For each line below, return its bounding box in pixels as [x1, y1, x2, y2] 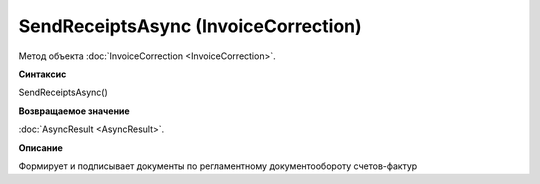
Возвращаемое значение [18, 105, 130, 117]
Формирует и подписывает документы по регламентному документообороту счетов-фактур [18, 160, 418, 172]
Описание [18, 141, 64, 154]
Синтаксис [18, 68, 67, 80]
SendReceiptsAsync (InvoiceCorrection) [18, 15, 362, 37]
